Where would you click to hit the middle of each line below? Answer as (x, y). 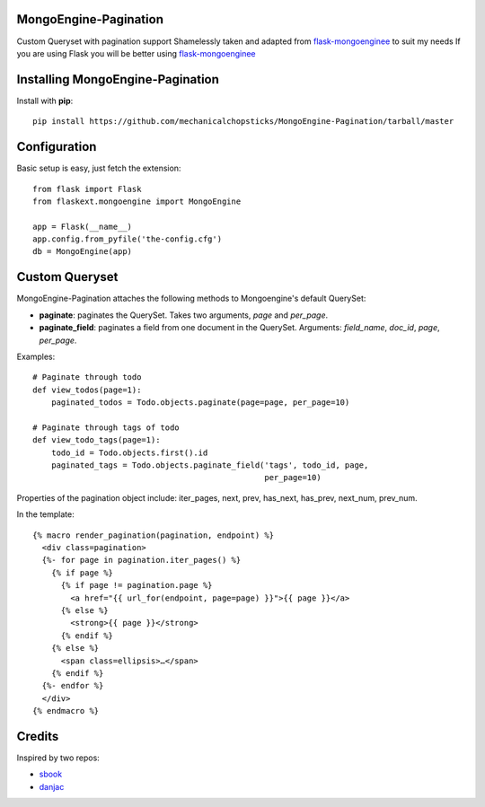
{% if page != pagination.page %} (137, 585)
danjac (52, 786)
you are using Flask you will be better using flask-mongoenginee (136, 53)
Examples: (36, 356)
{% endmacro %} (66, 711)
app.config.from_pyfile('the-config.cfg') (128, 239)
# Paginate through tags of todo (106, 427)
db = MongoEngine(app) (83, 252)
